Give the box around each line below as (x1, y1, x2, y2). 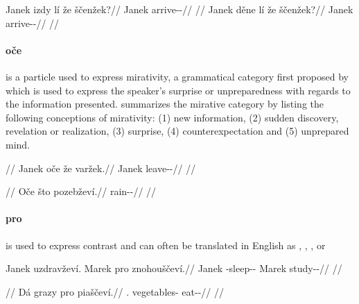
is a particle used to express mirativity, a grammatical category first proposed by (6, 69, 349, 83)
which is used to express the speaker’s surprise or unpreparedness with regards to (6, 83, 351, 97)
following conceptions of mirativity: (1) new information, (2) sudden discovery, (6, 110, 339, 124)
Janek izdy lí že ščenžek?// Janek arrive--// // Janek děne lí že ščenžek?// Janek (6, 2, 353, 16)
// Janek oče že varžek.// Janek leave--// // (6, 160, 196, 175)
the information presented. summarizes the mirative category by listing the (6, 96, 324, 111)
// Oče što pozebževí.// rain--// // (6, 184, 157, 199)
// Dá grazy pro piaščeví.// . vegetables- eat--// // (6, 284, 224, 298)
